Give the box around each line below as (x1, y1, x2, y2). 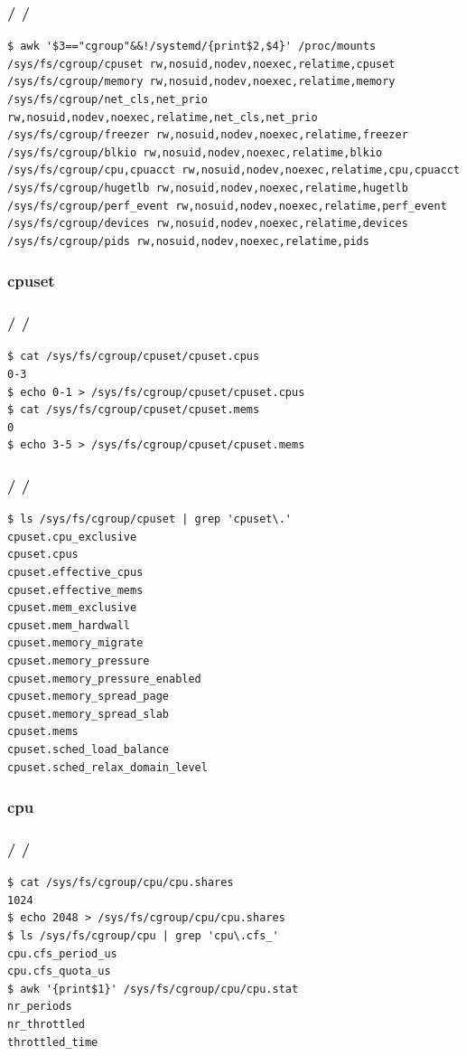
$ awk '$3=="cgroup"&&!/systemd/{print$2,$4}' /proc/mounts (7, 40, 377, 53)
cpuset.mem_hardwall (7, 618, 131, 632)
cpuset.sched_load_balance (7, 742, 169, 756)
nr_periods (7, 1000, 72, 1014)
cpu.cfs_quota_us (7, 965, 111, 978)
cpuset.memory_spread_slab (7, 707, 169, 721)
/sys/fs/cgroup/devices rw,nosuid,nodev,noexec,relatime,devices (7, 217, 408, 231)
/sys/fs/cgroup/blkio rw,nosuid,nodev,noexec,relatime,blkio (7, 146, 383, 159)
